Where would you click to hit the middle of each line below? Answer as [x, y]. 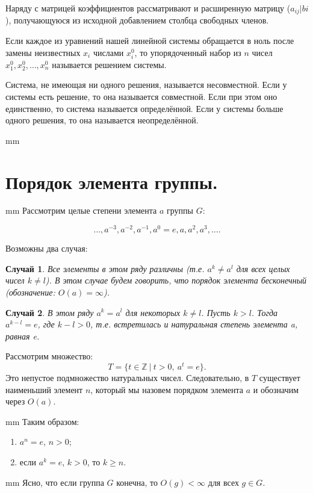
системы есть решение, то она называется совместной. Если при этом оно [141, 96]
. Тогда [264, 312]
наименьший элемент [44, 389]
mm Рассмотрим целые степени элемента [81, 210]
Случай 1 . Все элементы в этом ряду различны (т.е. [105, 268]
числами [108, 52]
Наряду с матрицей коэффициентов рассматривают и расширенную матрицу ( [148, 8]
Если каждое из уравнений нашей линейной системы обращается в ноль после [150, 41]
